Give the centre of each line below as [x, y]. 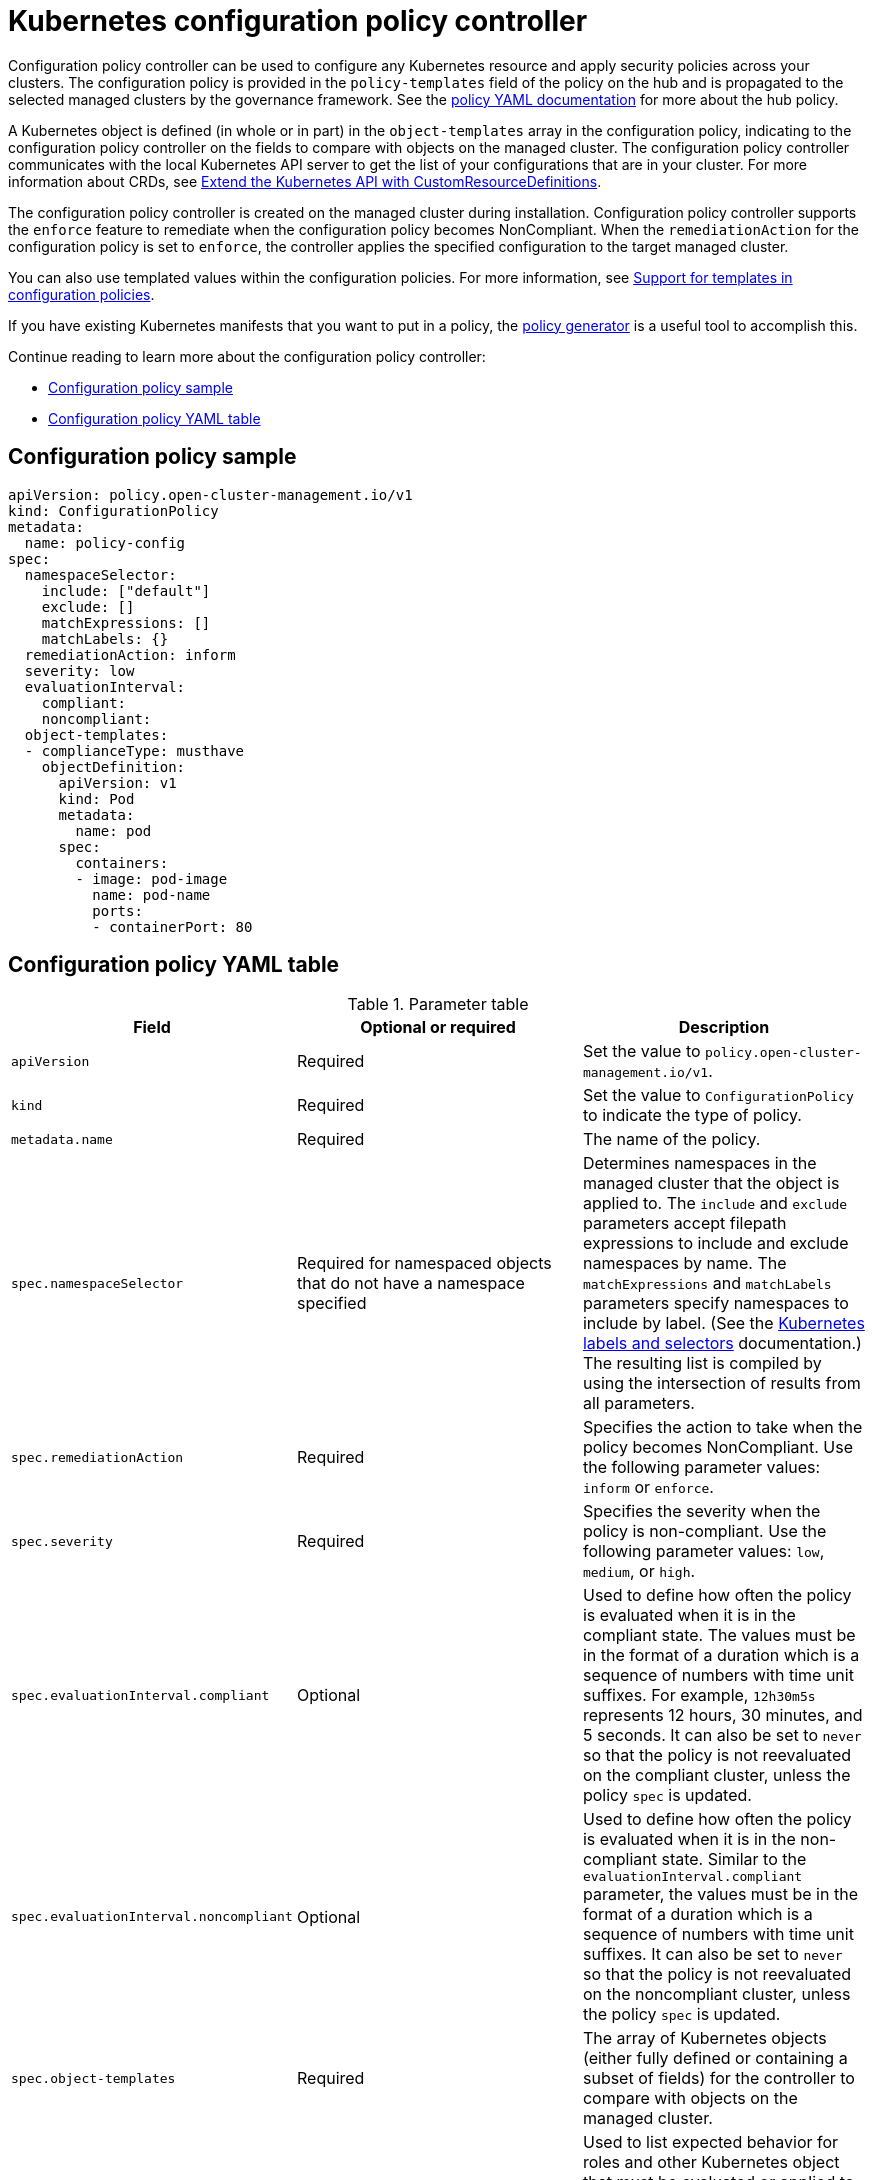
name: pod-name [151, 894]
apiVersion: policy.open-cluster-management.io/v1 [210, 494]
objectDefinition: [113, 766]
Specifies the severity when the [701, 1511]
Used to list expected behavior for [710, 2142]
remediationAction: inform [130, 654]
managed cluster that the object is [711, 1183]
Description [724, 1027]
